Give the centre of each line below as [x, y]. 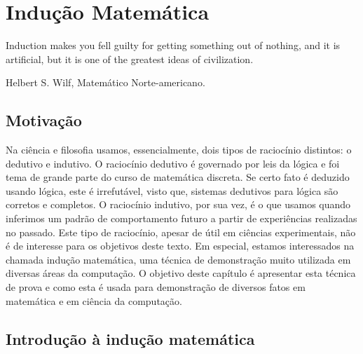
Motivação [44, 120]
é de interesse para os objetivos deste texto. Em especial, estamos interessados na [180, 246]
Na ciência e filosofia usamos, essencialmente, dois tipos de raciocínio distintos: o [179, 150]
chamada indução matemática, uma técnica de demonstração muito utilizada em [178, 259]
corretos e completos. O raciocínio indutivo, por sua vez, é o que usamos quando [178, 204]
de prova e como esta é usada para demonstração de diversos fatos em [156, 287]
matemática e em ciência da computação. [94, 300]
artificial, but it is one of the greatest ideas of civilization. [130, 59]
